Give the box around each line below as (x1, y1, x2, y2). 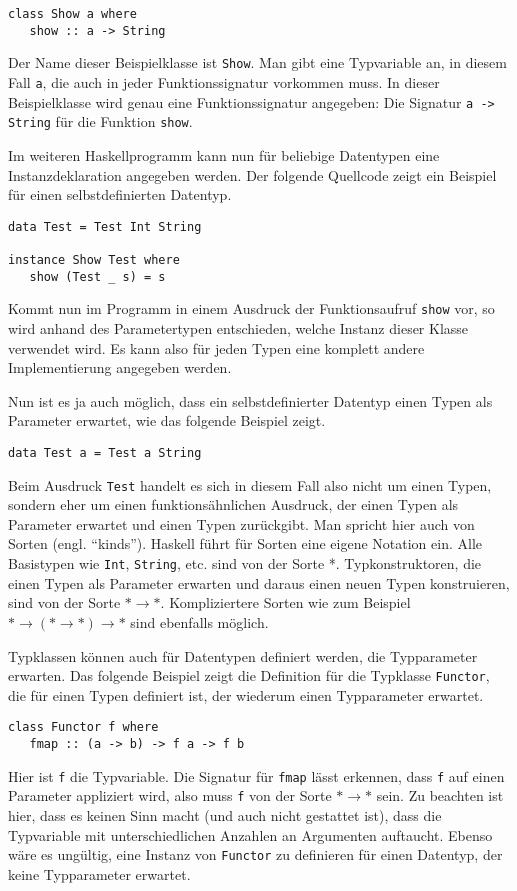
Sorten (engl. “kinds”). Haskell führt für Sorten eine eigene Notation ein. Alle (8, 533, 483, 554)
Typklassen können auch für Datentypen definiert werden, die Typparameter (8, 645, 478, 666)
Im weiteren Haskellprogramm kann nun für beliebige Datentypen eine (8, 144, 440, 165)
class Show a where (8, 7, 137, 21)
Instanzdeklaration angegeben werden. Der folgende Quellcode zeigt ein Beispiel (8, 164, 497, 185)
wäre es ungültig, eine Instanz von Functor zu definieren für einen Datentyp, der (8, 844, 503, 865)
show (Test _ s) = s (29, 269, 166, 284)
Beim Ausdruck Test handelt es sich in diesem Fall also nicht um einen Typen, (8, 474, 492, 495)
